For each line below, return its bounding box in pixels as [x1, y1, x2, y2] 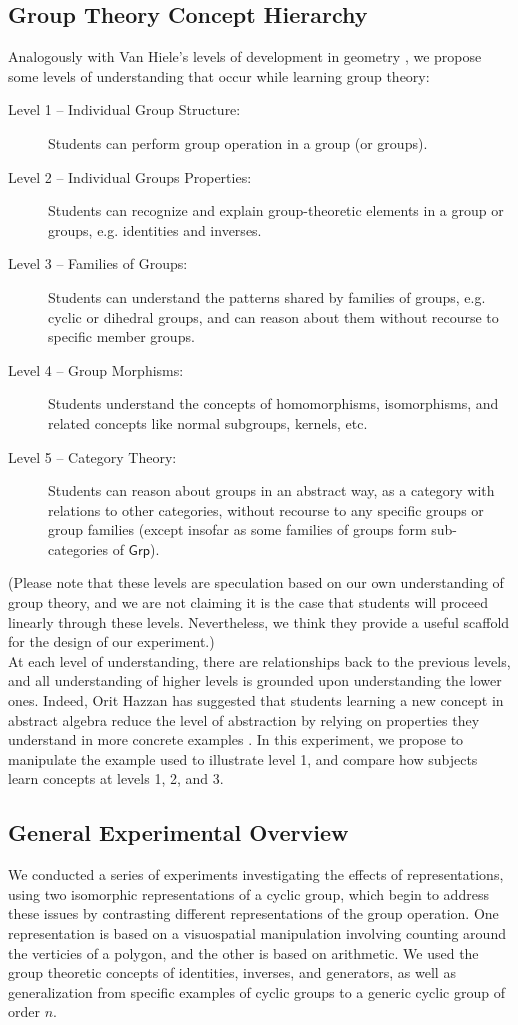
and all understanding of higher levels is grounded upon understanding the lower [8, 670, 502, 691]
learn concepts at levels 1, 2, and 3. [8, 768, 224, 789]
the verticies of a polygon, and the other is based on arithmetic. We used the [8, 942, 479, 963]
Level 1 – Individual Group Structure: [8, 99, 241, 120]
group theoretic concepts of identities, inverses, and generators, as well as [8, 962, 456, 983]
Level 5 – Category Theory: [8, 446, 177, 467]
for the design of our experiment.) [8, 631, 215, 652]
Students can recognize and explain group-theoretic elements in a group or [48, 200, 504, 221]
